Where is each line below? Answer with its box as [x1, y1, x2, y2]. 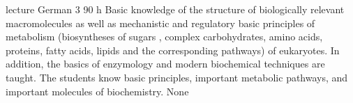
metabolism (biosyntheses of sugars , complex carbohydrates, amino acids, [6, 29, 323, 44]
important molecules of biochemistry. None [6, 84, 189, 98]
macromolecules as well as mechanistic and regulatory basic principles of [6, 15, 315, 30]
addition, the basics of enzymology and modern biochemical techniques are [6, 56, 325, 71]
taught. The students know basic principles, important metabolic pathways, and [6, 70, 348, 84]
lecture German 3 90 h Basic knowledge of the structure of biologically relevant [6, 2, 345, 16]
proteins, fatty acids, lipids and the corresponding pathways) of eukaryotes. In [6, 42, 340, 57]
